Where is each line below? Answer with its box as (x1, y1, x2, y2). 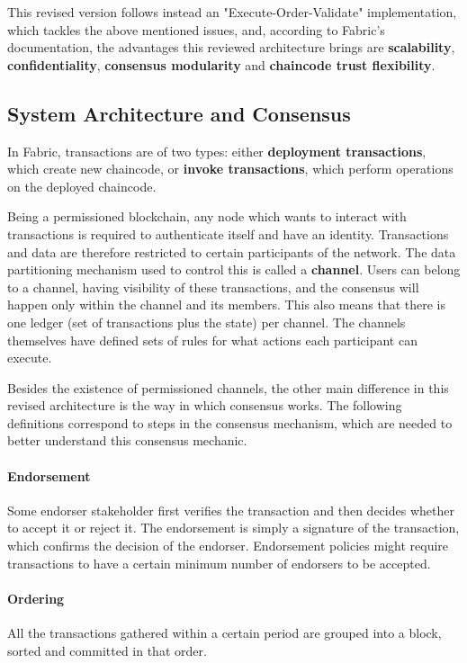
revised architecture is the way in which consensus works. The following (7, 396, 402, 415)
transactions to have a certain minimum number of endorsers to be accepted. (7, 553, 431, 572)
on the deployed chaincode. (7, 176, 157, 195)
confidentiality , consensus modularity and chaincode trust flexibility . (7, 55, 436, 74)
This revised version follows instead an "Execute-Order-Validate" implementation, (7, 3, 457, 21)
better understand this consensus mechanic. (7, 431, 247, 450)
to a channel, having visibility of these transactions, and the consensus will (7, 277, 419, 296)
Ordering (7, 588, 65, 607)
